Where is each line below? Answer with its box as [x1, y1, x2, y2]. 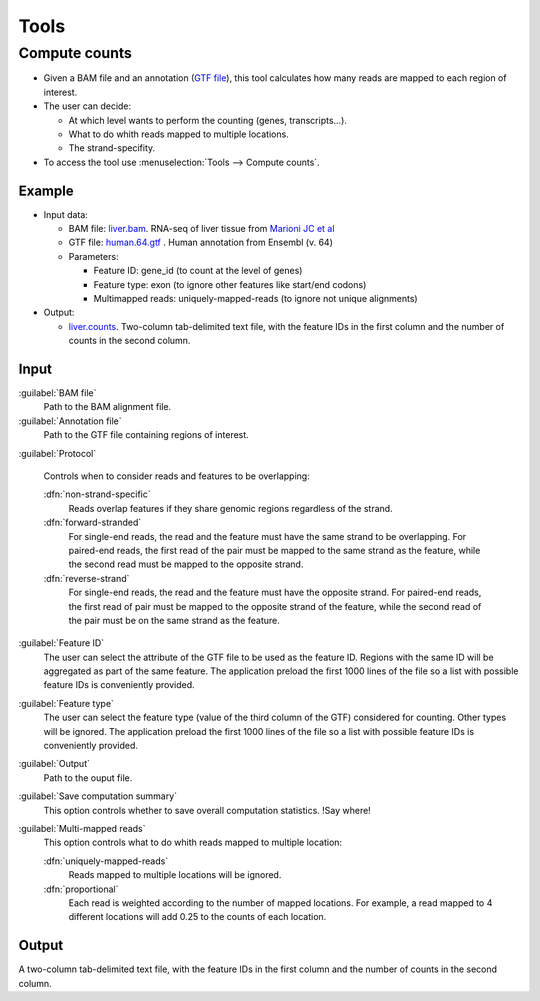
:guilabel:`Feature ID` [18, 637, 105, 649]
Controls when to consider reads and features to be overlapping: [43, 470, 310, 482]
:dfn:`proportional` [43, 883, 119, 895]
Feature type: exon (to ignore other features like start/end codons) [93, 278, 367, 290]
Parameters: [68, 250, 119, 262]
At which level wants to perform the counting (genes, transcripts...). [68, 114, 347, 126]
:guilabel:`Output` [18, 758, 90, 770]
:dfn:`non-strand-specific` [43, 488, 151, 500]
